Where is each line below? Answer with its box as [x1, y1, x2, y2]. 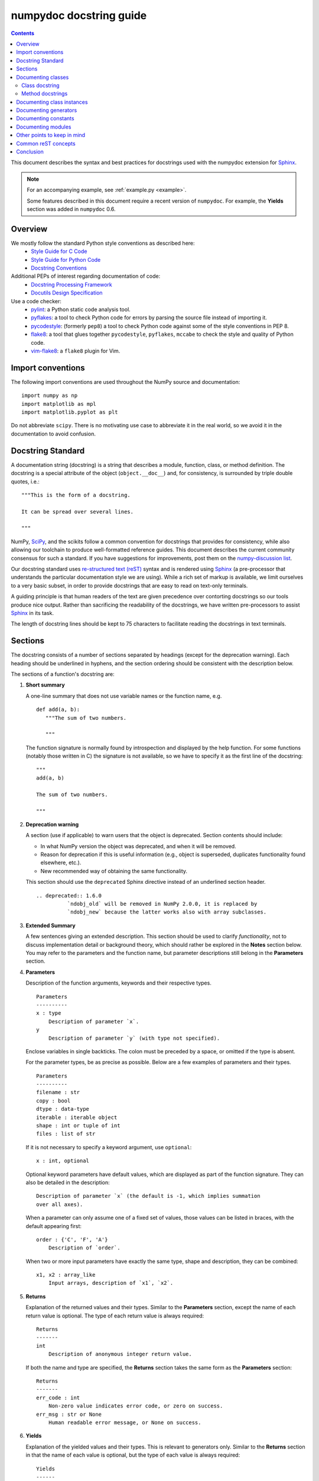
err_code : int [36, 1394, 80, 1401]
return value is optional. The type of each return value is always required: [25, 1312, 204, 1319]
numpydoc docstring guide [11, 9, 147, 22]
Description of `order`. [48, 1245, 121, 1251]
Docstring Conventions [31, 264, 87, 272]
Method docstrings [21, 90, 68, 97]
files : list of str [36, 1130, 96, 1137]
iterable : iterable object [36, 1114, 118, 1121]
